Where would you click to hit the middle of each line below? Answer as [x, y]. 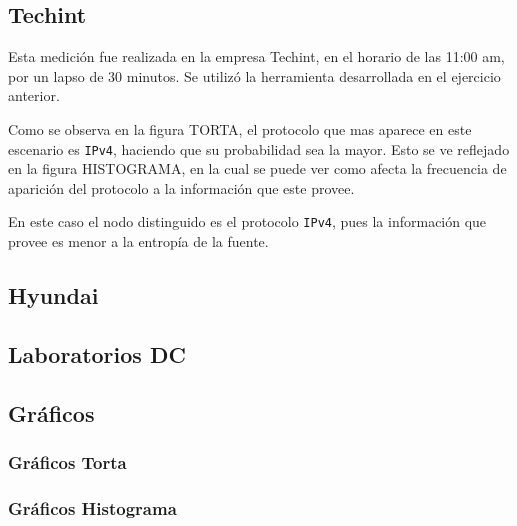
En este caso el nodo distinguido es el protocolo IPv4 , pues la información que [247, 221]
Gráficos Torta [67, 461]
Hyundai [53, 295]
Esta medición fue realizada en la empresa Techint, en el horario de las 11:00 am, [256, 56]
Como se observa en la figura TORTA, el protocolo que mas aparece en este [240, 128]
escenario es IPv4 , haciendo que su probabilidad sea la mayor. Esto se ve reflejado [259, 148]
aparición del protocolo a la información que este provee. [181, 187]
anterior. [34, 95]
